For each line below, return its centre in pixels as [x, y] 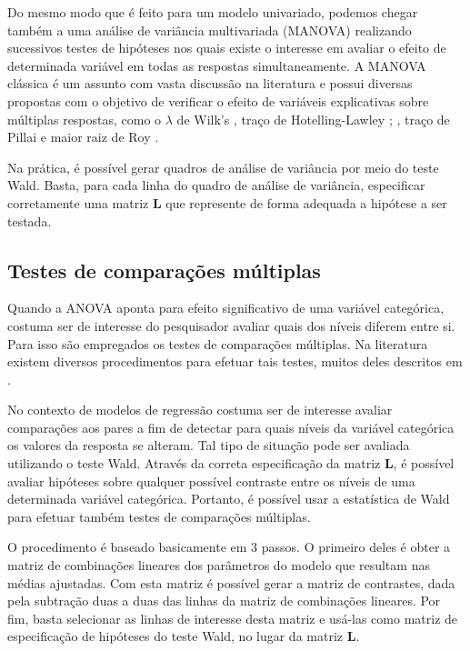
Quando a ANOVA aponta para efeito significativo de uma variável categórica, [226, 308]
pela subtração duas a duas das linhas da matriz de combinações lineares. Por [224, 601]
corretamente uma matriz [78, 202]
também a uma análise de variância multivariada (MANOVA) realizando [210, 30]
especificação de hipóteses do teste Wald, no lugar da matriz [175, 636]
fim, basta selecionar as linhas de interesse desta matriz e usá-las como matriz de [233, 618]
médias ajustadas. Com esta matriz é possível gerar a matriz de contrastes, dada [231, 582]
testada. [30, 220]
